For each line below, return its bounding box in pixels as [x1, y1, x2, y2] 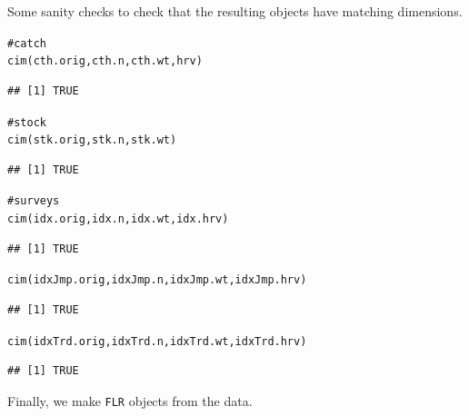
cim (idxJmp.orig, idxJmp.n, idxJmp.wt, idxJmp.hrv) [7, 273, 307, 287]
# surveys [7, 194, 60, 208]
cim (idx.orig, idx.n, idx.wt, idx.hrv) [7, 213, 229, 226]
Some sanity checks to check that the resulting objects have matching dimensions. [7, 2, 463, 20]
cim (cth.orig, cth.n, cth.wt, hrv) [7, 54, 203, 68]
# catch [7, 36, 46, 50]
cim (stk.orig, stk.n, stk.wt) [7, 134, 177, 147]
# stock [7, 115, 46, 129]
